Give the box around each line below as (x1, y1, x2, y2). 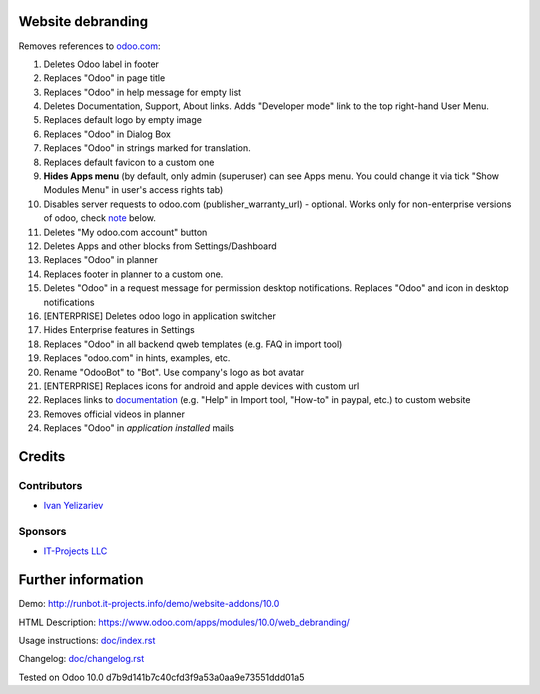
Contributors (18, 478, 83, 492)
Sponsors (18, 524, 67, 538)
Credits (18, 448, 66, 465)
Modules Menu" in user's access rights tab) (43, 184, 224, 196)
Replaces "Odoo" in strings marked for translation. (43, 142, 251, 154)
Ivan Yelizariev (43, 500, 104, 512)
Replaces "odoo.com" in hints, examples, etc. (43, 352, 231, 364)
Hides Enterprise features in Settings (43, 324, 195, 336)
